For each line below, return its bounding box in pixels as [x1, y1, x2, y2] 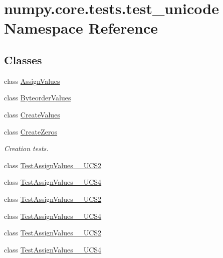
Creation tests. [4, 143, 49, 154]
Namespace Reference [4, 18, 158, 38]
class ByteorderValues [4, 92, 71, 103]
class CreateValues [4, 109, 60, 119]
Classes [4, 52, 42, 67]
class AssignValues [4, 75, 60, 86]
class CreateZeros [4, 126, 58, 137]
